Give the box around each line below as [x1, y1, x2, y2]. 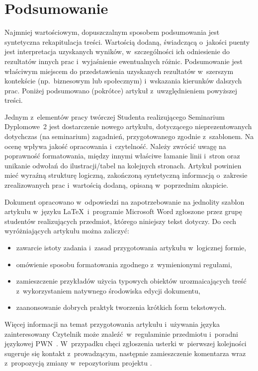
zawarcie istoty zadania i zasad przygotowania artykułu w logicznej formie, [16, 242, 247, 252]
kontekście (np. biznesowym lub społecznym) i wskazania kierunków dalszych [4, 75, 242, 86]
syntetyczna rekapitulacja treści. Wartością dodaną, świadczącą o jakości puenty [4, 36, 250, 47]
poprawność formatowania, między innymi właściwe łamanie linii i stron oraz [4, 150, 240, 161]
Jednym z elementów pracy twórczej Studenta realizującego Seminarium [4, 111, 225, 122]
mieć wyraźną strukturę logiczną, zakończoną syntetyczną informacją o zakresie [4, 170, 248, 180]
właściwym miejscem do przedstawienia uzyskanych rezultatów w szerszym [4, 66, 234, 76]
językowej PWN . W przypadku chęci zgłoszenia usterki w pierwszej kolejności [4, 338, 247, 349]
